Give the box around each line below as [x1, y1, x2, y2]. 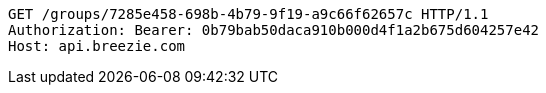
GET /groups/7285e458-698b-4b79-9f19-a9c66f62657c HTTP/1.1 [8, 6, 489, 22]
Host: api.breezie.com [8, 38, 186, 54]
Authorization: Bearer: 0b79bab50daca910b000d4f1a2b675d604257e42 [8, 22, 540, 38]
